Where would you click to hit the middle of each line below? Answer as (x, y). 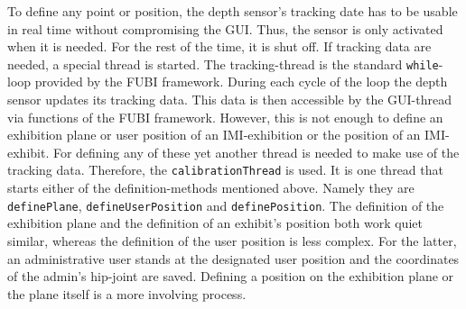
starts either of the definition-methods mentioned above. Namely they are (211, 188)
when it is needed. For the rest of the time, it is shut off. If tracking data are (219, 46)
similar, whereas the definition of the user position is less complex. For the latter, (232, 240)
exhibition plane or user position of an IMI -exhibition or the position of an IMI (227, 135)
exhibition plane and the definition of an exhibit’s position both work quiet (215, 223)
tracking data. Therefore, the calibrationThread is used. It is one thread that (225, 170)
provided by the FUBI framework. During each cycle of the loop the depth (241, 82)
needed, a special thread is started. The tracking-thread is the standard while (223, 64)
